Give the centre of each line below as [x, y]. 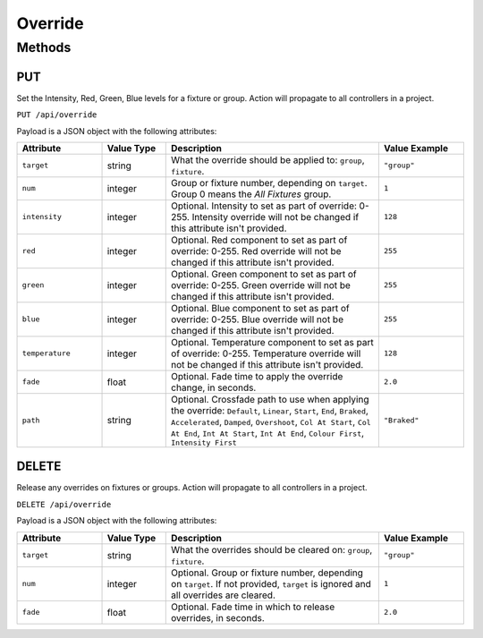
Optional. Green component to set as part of [264, 274]
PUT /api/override [57, 115]
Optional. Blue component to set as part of [261, 308]
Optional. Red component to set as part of [259, 240]
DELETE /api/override [64, 504]
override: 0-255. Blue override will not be [258, 319]
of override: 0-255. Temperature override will [266, 353]
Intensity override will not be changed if [275, 217]
